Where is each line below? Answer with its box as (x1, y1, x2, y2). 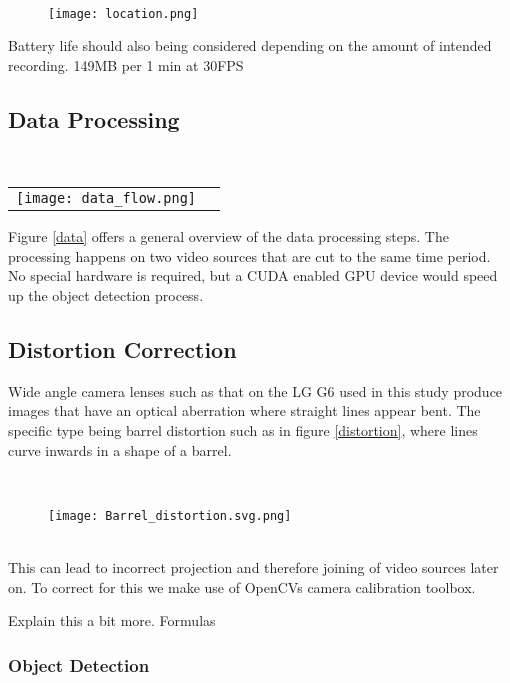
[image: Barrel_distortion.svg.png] (48, 508, 292, 523)
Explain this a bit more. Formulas (8, 610, 216, 631)
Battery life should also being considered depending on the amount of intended (8, 35, 492, 56)
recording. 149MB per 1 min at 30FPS (8, 54, 244, 75)
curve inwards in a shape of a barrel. (8, 439, 232, 460)
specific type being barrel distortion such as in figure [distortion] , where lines (8, 420, 478, 440)
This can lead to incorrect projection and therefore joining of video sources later (8, 557, 499, 578)
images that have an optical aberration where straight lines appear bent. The (8, 400, 481, 421)
